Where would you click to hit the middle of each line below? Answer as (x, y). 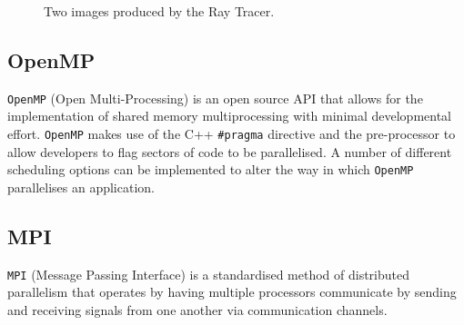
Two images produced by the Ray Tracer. (159, 11)
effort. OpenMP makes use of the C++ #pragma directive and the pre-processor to (232, 134)
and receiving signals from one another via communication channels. (197, 310)
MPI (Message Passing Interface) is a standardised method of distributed (209, 274)
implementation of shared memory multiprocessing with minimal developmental (230, 116)
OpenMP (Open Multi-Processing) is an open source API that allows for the (215, 98)
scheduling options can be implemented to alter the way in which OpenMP (211, 169)
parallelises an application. (81, 187)
